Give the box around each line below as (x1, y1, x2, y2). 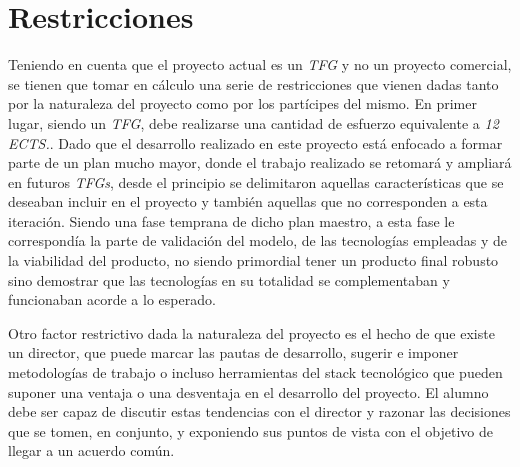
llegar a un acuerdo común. (8, 440, 175, 461)
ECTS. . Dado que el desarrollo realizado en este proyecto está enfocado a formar (8, 132, 503, 153)
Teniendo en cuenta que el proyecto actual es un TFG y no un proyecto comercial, (8, 54, 512, 75)
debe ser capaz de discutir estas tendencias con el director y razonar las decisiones (8, 401, 511, 422)
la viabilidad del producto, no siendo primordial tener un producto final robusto (8, 250, 499, 271)
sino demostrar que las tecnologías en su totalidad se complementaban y (8, 269, 450, 290)
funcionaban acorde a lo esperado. (8, 289, 216, 310)
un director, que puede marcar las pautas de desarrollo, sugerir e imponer (8, 342, 459, 363)
